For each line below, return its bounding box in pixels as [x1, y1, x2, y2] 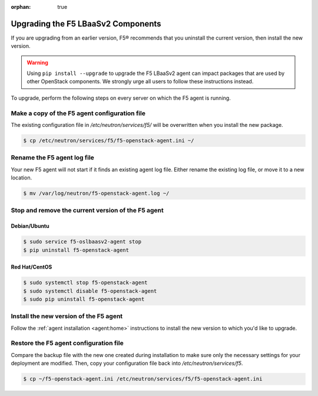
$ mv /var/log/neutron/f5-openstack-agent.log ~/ [23, 190, 170, 197]
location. [11, 174, 32, 181]
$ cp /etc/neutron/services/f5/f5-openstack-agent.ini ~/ [23, 137, 194, 144]
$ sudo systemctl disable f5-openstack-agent [23, 287, 157, 294]
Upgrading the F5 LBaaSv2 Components [11, 18, 161, 29]
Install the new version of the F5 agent [11, 312, 123, 320]
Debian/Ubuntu [11, 222, 49, 230]
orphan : [11, 4, 31, 10]
